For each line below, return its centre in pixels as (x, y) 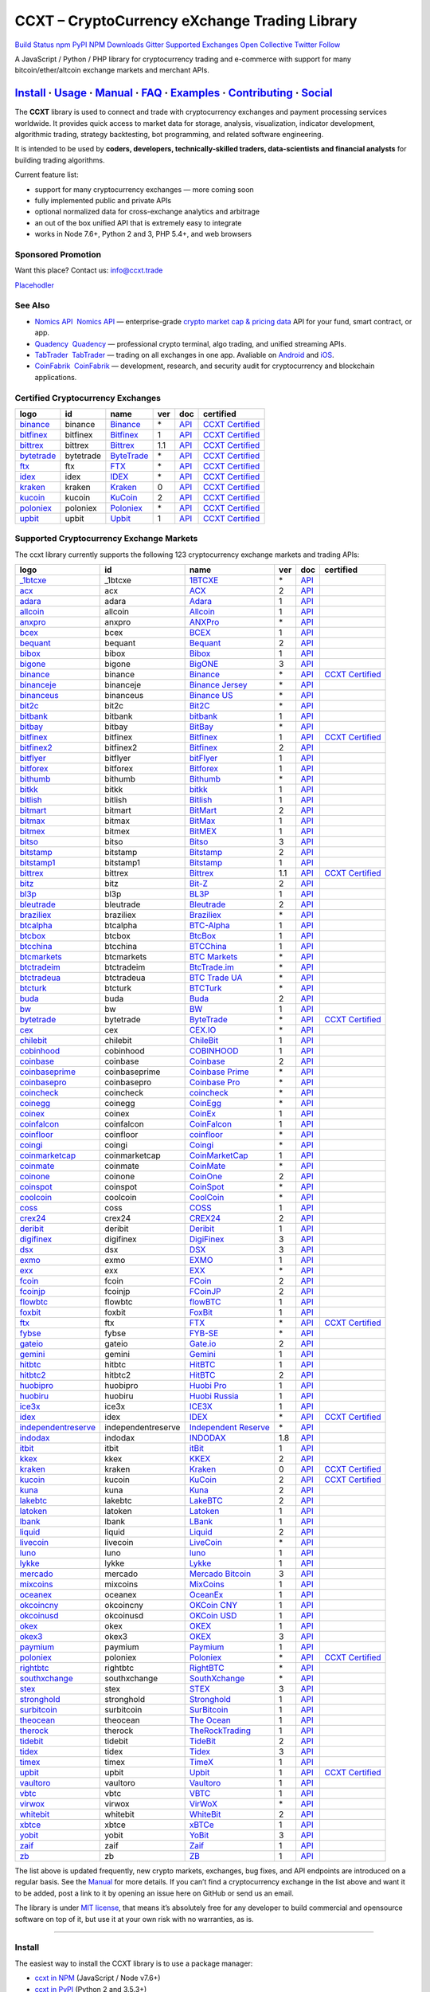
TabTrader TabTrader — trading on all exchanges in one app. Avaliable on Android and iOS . (184, 355)
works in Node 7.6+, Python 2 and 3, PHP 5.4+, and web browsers (143, 234)
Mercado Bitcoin (220, 1574)
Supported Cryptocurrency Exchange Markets (106, 539)
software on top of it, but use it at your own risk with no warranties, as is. (134, 1919)
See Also (32, 305)
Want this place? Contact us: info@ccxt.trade (89, 270)
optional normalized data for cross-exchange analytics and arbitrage (147, 212)
